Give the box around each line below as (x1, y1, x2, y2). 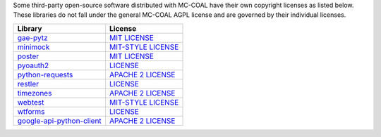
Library (17, 23, 42, 33)
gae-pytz (17, 32, 48, 42)
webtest (17, 97, 44, 107)
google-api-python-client (17, 116, 102, 126)
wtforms (17, 106, 45, 116)
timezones (17, 88, 52, 98)
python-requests (17, 70, 73, 79)
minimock (17, 42, 50, 52)
